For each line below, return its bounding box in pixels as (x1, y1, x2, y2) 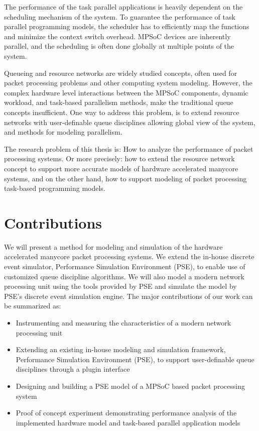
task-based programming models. (4, 183, 105, 193)
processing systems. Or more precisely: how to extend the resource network (4, 153, 235, 164)
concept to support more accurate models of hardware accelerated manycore (4, 163, 238, 173)
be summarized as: (4, 300, 61, 311)
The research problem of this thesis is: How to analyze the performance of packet (4, 143, 253, 154)
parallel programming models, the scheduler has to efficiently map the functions (4, 21, 249, 32)
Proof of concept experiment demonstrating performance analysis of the (16, 407, 237, 418)
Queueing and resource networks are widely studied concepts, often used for (4, 67, 237, 78)
